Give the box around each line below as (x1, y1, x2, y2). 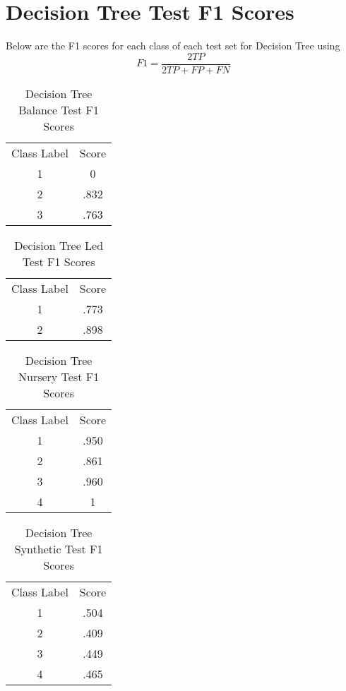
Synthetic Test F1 (14, 540, 103, 557)
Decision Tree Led (14, 236, 104, 253)
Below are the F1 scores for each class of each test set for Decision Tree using (6, 38, 340, 53)
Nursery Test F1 (18, 368, 100, 385)
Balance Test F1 (18, 101, 100, 118)
